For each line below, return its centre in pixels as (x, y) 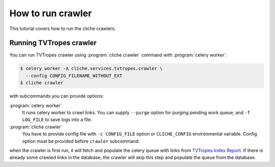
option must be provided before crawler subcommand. (81, 141)
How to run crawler (51, 13)
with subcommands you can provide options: (57, 96)
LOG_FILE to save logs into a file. (57, 120)
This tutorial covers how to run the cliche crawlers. (63, 29)
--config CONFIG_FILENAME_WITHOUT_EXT (74, 76)
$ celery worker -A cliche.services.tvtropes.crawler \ (91, 68)
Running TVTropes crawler (53, 43)
